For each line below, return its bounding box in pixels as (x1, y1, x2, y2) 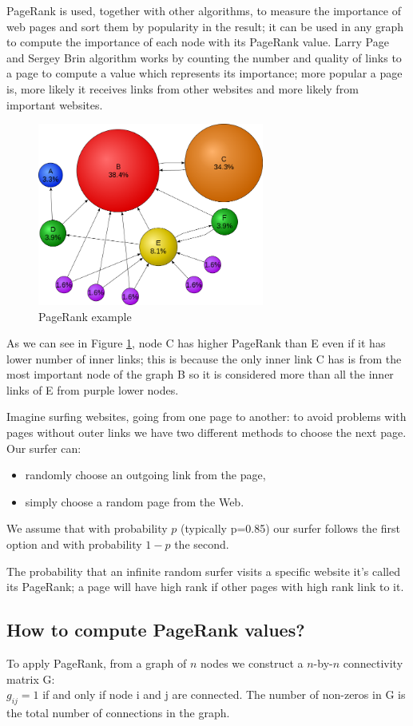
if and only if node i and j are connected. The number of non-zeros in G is (42, 686, 406, 703)
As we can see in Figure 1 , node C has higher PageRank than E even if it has (6, 335, 386, 351)
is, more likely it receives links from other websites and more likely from (6, 80, 359, 97)
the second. (174, 536, 229, 553)
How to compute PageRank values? (6, 617, 305, 642)
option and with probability (6, 536, 142, 553)
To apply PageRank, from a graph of (6, 655, 187, 672)
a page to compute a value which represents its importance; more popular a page (6, 65, 403, 81)
